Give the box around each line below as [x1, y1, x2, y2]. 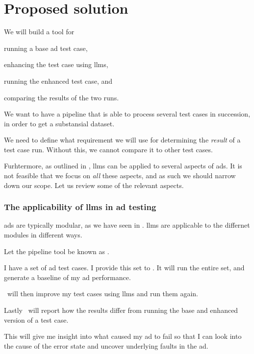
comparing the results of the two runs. [4, 92, 119, 102]
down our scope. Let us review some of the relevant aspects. [4, 180, 184, 190]
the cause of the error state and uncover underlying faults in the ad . [4, 340, 208, 351]
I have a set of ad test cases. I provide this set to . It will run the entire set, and [4, 262, 245, 273]
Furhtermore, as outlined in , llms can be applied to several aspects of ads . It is [4, 161, 242, 171]
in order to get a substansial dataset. [4, 118, 115, 128]
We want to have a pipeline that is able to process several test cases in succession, [4, 109, 251, 119]
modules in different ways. [4, 230, 82, 240]
